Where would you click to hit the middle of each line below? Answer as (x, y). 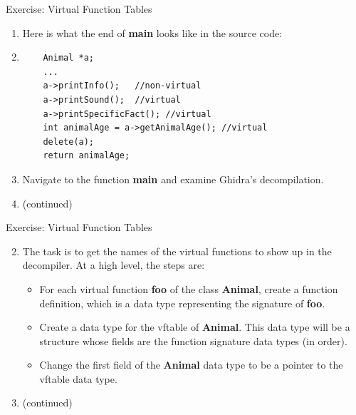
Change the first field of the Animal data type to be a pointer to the (191, 365)
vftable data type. (78, 378)
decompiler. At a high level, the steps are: (114, 265)
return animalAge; (87, 156)
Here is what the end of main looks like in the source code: (152, 32)
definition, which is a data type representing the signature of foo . (182, 303)
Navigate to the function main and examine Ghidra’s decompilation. (173, 179)
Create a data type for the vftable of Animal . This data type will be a (195, 327)
